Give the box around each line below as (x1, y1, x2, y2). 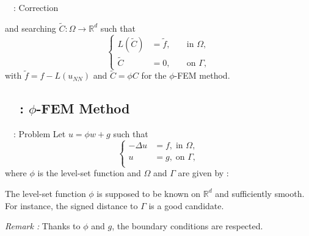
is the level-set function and (37, 166, 141, 179)
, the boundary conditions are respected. (112, 220, 263, 232)
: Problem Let (13, 127, 66, 140)
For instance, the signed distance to (5, 199, 138, 212)
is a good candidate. (148, 199, 224, 212)
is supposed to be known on (96, 187, 201, 199)
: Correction (13, 1, 59, 13)
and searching (5, 21, 56, 34)
